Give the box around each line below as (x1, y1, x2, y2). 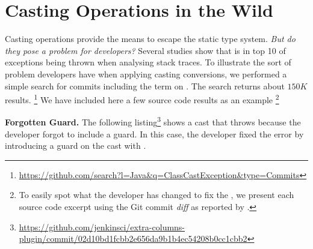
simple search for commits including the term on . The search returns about (5, 79, 285, 92)
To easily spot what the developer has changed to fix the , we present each (19, 188, 294, 201)
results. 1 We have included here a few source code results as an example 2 (5, 92, 279, 106)
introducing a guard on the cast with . (5, 139, 146, 152)
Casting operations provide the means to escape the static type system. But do (5, 32, 296, 45)
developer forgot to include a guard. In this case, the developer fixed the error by (5, 127, 304, 140)
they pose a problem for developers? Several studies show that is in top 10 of (5, 44, 286, 56)
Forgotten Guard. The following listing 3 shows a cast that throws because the (5, 114, 301, 128)
